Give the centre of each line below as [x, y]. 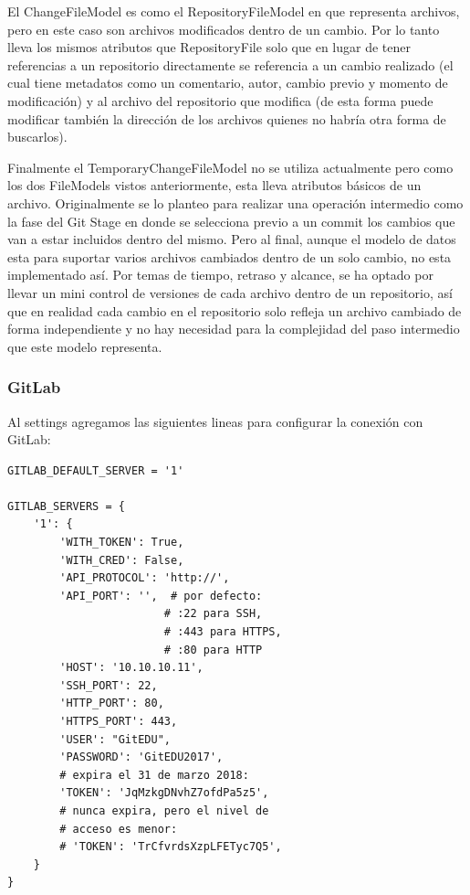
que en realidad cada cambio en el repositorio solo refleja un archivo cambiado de [235, 310]
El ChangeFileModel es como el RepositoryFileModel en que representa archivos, [234, 11]
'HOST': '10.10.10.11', [131, 668]
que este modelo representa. [85, 346]
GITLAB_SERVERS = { [66, 506]
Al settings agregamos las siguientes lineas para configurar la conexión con [215, 421]
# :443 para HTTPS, [223, 632]
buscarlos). [37, 137]
